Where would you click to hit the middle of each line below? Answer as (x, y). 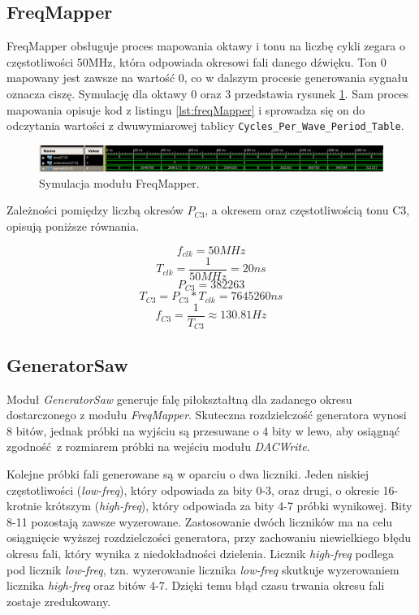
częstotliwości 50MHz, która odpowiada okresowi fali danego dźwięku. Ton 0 (197, 61)
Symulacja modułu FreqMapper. (119, 182)
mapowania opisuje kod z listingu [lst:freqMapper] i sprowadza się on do (186, 109)
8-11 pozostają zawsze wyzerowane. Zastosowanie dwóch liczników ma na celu (200, 521)
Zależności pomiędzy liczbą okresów (95, 210)
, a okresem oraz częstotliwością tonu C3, (307, 210)
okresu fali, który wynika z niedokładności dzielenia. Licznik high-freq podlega (200, 553)
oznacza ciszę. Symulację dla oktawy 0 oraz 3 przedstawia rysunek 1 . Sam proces (208, 93)
